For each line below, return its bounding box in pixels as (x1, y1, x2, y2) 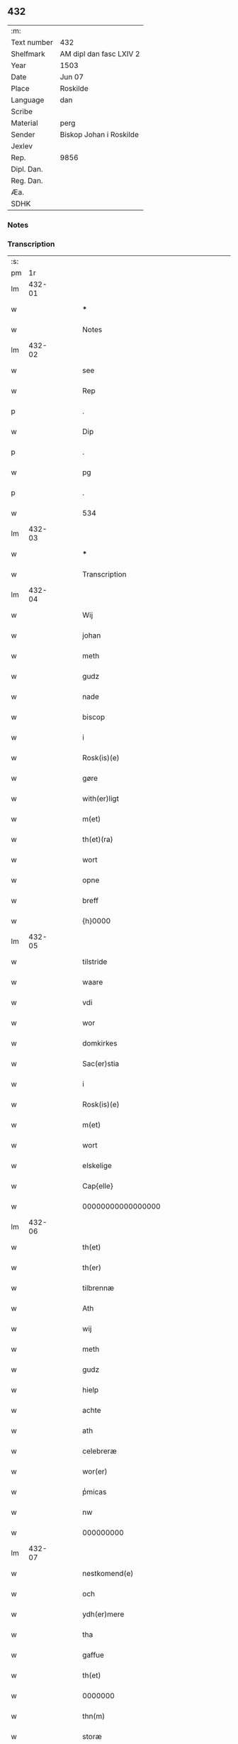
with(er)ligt (82, 794, 119, 804)
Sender (11, 129, 35, 139)
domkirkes (82, 1038, 118, 1048)
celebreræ (82, 1446, 117, 1456)
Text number (11, 37, 53, 47)
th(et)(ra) (82, 835, 113, 845)
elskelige (82, 1161, 112, 1171)
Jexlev (11, 141, 33, 151)
